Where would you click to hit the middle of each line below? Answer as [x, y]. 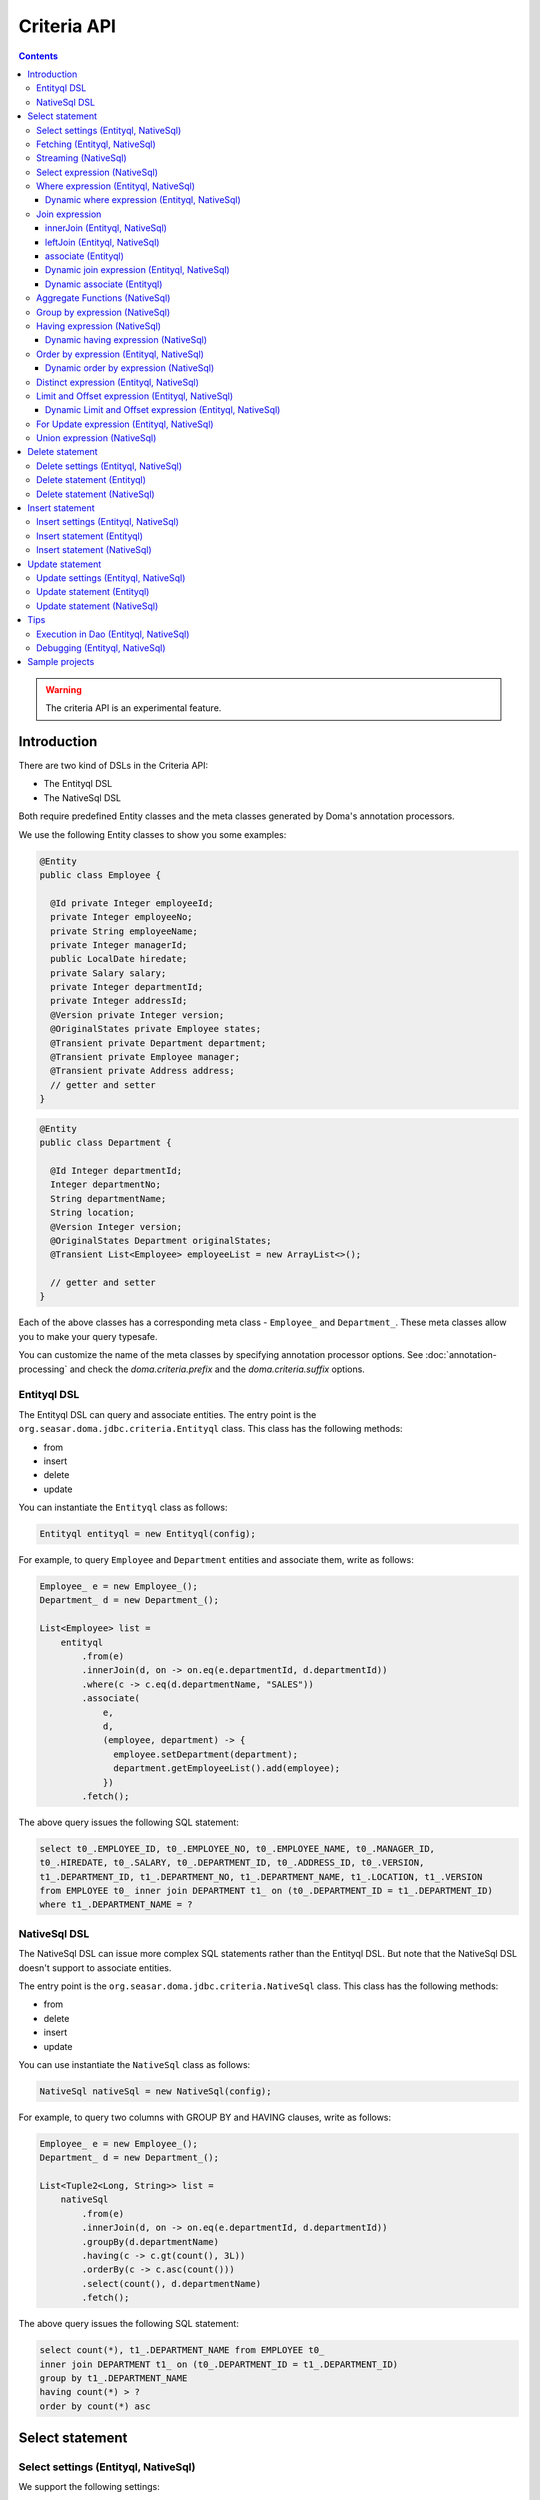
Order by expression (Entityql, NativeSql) [120, 354]
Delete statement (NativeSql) [95, 494]
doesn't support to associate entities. [95, 1967]
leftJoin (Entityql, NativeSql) [102, 242]
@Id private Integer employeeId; [132, 903]
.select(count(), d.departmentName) [171, 2283]
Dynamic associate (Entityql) [104, 284]
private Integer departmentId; [127, 987]
